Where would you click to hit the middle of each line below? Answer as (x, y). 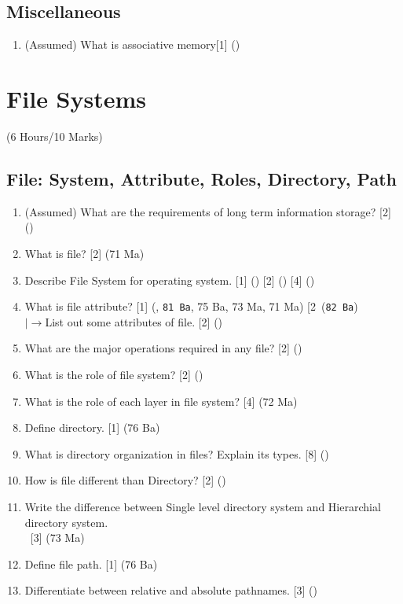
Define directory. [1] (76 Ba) (92, 427)
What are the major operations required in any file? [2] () (163, 348)
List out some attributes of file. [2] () (134, 321)
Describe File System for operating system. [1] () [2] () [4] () (170, 280)
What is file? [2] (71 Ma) (84, 253)
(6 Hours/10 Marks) (55, 136)
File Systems (77, 98)
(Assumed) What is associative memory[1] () (132, 44)
